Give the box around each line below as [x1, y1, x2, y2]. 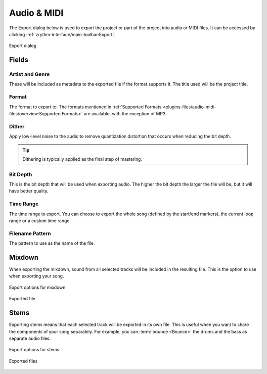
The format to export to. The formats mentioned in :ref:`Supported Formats [9, 104, 162, 110]
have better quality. [9, 188, 49, 194]
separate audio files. [9, 335, 51, 341]
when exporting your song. [9, 273, 64, 279]
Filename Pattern [9, 230, 51, 237]
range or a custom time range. [9, 218, 71, 224]
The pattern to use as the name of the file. [9, 240, 95, 246]
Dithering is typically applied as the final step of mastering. [22, 156, 142, 162]
